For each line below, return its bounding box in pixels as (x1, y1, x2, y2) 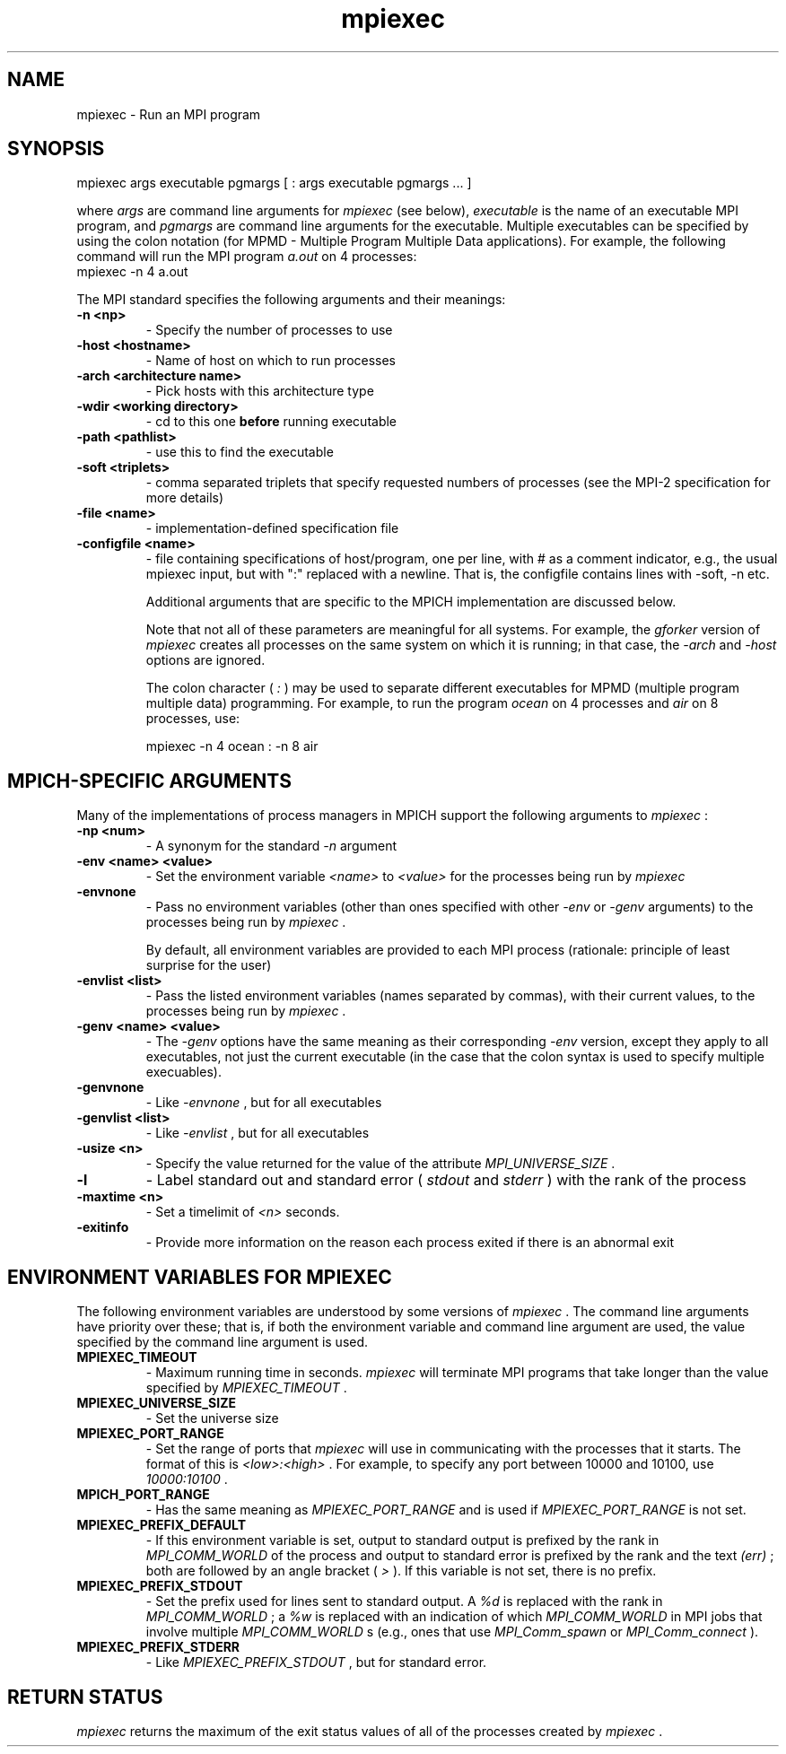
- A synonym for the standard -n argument (145, 838, 397, 854)
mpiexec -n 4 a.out (76, 264, 188, 280)
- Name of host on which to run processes (145, 353, 397, 369)
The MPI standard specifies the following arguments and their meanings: (76, 292, 506, 308)
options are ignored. (145, 652, 266, 668)
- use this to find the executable (145, 444, 334, 460)
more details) (145, 490, 224, 506)
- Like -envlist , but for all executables (145, 1125, 370, 1141)
